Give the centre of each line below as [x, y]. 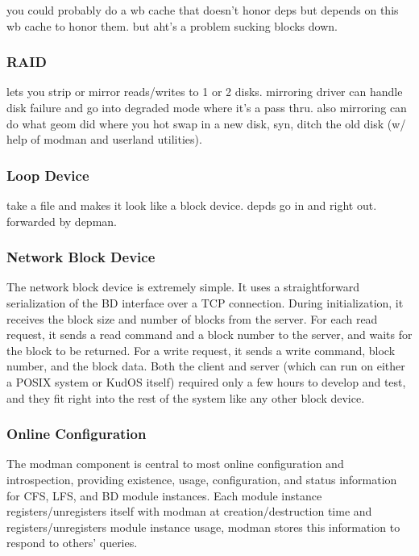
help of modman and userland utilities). [104, 139]
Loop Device [48, 175]
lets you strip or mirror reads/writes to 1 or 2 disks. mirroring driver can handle [205, 92]
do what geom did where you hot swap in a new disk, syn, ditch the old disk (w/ [206, 123]
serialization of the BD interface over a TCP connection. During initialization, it [205, 303]
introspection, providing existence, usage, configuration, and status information [202, 479]
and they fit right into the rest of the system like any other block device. [186, 397]
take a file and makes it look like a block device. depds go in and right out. [192, 205]
